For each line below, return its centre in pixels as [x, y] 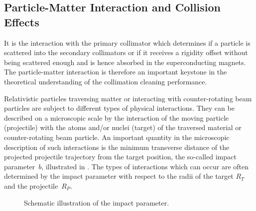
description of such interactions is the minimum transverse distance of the [117, 147]
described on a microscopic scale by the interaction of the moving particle [117, 117]
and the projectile [31, 185]
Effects [22, 22]
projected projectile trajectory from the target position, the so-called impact [120, 157]
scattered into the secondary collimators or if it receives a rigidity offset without [126, 52]
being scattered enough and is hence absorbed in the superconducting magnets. [125, 62]
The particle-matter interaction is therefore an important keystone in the [116, 72]
